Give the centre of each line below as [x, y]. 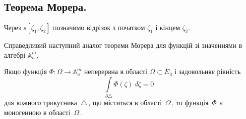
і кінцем [168, 27]
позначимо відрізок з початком [99, 27]
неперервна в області [116, 71]
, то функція [190, 102]
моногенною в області [37, 112]
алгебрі [15, 55]
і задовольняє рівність [208, 71]
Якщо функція [26, 71]
